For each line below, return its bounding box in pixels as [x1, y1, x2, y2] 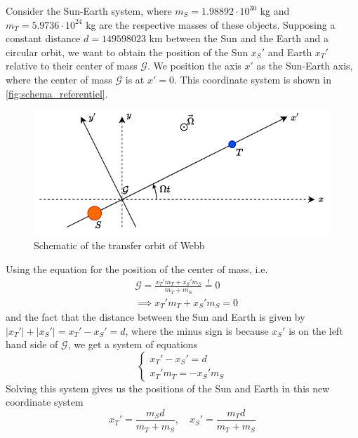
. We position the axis [147, 58, 241, 73]
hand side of [6, 337, 58, 352]
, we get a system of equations [67, 337, 198, 352]
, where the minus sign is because [125, 323, 269, 338]
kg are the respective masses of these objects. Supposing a [86, 17, 336, 32]
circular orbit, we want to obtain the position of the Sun [6, 44, 248, 59]
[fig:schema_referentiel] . [6, 86, 108, 100]
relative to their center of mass [6, 58, 138, 73]
